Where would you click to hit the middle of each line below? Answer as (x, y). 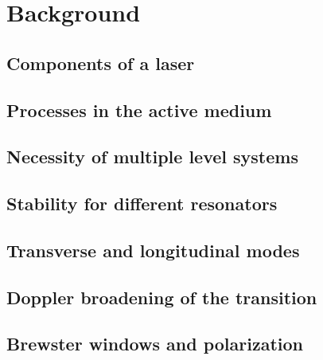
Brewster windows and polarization (155, 344)
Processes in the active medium (139, 110)
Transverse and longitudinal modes (153, 250)
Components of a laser (101, 63)
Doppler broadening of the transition (162, 297)
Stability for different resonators (142, 203)
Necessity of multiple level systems (152, 157)
